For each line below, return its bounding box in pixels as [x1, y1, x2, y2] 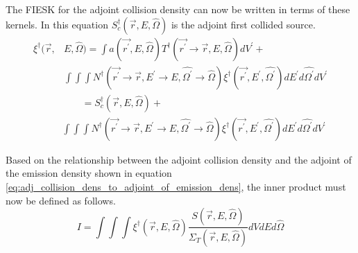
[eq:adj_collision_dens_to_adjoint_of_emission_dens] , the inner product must [6, 179, 346, 193]
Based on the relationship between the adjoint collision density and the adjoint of [6, 152, 352, 166]
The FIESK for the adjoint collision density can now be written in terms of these [6, 2, 350, 16]
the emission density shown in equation [6, 166, 172, 180]
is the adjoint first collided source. [171, 17, 316, 31]
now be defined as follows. [6, 193, 116, 207]
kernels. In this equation [6, 17, 108, 31]
